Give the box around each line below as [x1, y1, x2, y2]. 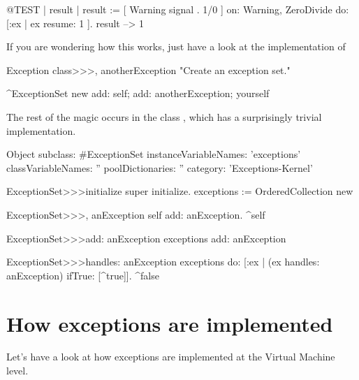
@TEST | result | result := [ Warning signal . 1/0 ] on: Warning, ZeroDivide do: [6, 2, 349, 16]
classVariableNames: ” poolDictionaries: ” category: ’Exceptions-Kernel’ [6, 160, 313, 175]
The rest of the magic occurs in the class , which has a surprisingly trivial [6, 109, 322, 124]
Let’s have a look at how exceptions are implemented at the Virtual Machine [6, 349, 335, 364]
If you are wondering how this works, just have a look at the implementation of [6, 39, 346, 54]
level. [6, 363, 29, 378]
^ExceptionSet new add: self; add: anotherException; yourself [6, 86, 270, 101]
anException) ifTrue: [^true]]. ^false [6, 268, 159, 282]
